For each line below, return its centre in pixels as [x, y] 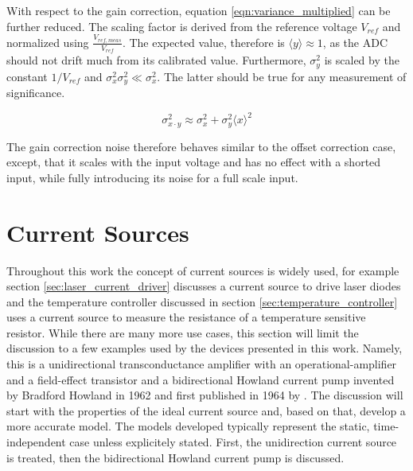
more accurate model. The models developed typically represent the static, [188, 426]
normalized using [48, 42]
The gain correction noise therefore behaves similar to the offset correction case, [201, 146]
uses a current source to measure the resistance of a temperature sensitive [186, 317]
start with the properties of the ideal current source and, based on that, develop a [206, 410]
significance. [36, 93]
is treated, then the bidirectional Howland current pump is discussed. [175, 457]
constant [27, 76]
